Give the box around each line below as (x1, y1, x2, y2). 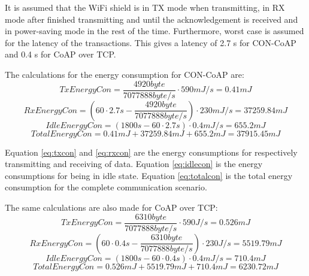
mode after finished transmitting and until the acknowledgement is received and (5, 13, 298, 25)
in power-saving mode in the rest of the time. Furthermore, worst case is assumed (5, 25, 304, 37)
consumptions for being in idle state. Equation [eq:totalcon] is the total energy (5, 169, 293, 181)
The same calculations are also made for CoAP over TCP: (5, 201, 218, 213)
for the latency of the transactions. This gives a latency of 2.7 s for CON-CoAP (5, 36, 296, 48)
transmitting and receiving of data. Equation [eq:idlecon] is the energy (5, 157, 263, 170)
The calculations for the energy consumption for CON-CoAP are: (5, 68, 244, 80)
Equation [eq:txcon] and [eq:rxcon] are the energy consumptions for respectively (5, 145, 298, 158)
